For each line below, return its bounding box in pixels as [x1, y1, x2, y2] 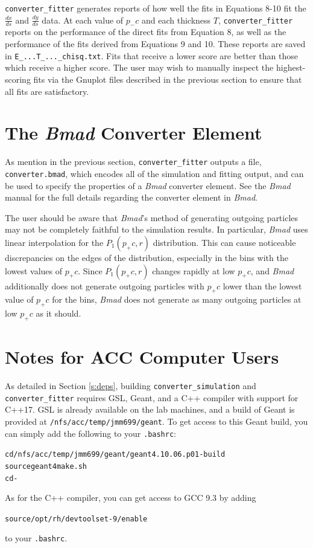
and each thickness [141, 13, 211, 26]
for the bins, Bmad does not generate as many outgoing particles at [52, 293, 302, 306]
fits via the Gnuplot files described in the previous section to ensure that [33, 73, 302, 85]
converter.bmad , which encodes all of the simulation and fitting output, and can [5, 167, 304, 179]
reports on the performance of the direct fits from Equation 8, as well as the [5, 25, 286, 38]
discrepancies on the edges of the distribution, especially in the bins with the [5, 251, 288, 263]
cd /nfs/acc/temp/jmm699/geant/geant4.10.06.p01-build [5, 450, 226, 459]
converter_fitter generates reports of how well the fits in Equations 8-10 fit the [5, 2, 306, 14]
